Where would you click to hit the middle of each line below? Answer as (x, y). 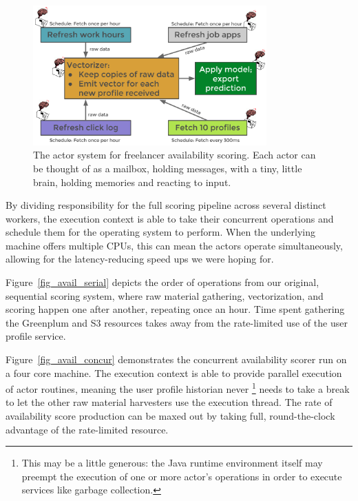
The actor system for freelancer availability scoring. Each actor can (175, 155)
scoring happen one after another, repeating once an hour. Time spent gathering (175, 309)
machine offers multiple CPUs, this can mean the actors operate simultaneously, (174, 245)
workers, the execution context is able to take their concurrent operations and (170, 218)
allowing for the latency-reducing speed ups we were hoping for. (140, 259)
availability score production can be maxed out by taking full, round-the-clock (170, 416)
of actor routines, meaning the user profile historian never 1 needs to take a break (178, 388)
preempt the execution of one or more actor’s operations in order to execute (182, 476)
